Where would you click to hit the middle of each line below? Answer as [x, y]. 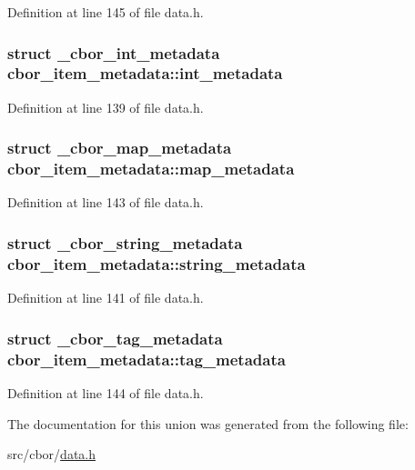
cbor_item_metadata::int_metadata [145, 73]
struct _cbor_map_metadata [120, 148]
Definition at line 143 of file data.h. [106, 202]
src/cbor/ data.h [52, 454]
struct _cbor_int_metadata [114, 52]
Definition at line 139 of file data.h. [106, 107]
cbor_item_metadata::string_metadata [157, 263]
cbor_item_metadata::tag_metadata [147, 359]
